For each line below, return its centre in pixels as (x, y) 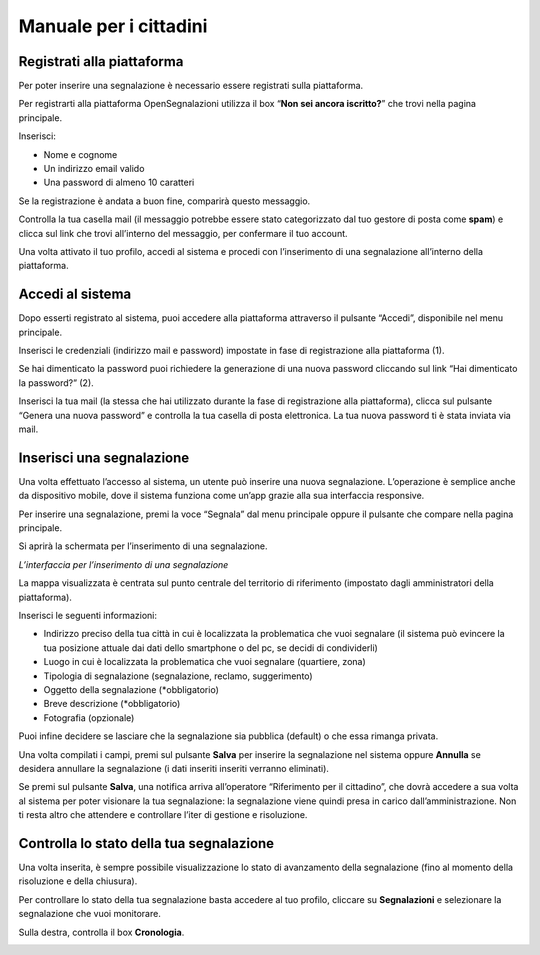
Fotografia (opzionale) (89, 717)
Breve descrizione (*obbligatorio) (112, 704)
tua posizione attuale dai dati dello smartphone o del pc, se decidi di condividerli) (211, 647)
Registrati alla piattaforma (101, 61)
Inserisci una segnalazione (104, 457)
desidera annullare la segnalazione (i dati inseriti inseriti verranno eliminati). (174, 768)
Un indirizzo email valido (94, 169)
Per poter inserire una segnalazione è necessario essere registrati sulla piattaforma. (191, 86)
